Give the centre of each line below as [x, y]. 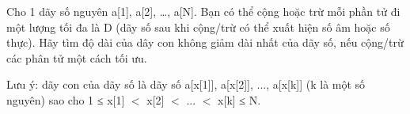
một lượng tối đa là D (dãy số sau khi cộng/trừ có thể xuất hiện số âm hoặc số [198, 27]
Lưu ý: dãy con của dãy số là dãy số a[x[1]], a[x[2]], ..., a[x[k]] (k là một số [186, 84]
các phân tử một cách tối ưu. [77, 57]
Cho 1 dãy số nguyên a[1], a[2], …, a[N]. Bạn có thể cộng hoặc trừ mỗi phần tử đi [203, 11]
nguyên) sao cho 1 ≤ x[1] [66, 99]
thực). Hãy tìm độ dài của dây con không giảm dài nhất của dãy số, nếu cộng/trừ [205, 42]
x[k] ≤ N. [239, 99]
